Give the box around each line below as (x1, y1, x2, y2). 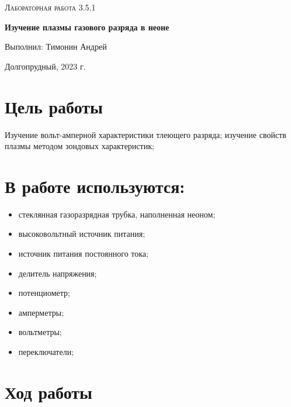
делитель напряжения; (18, 267, 97, 279)
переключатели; (18, 345, 74, 357)
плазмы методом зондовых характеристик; (5, 140, 154, 152)
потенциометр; (18, 287, 70, 299)
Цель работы (5, 94, 103, 118)
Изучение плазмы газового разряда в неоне (5, 20, 169, 33)
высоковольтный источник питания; (18, 227, 145, 240)
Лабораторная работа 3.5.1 (5, 1, 96, 13)
